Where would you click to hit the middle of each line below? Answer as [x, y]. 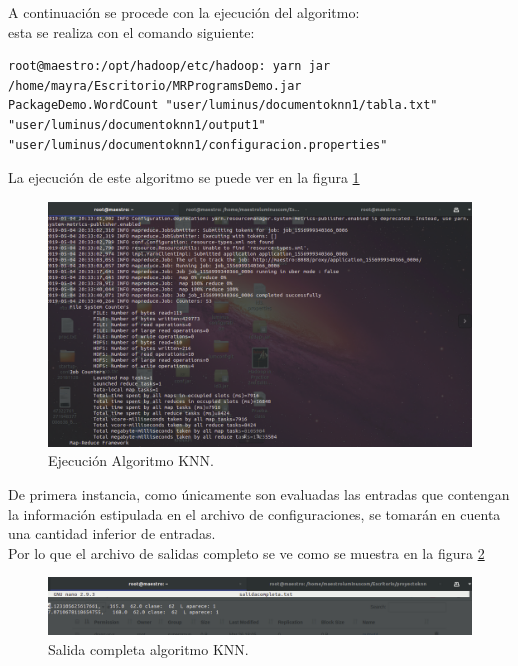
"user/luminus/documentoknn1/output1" [137, 124]
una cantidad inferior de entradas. [112, 533]
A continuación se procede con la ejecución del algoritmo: [184, 12]
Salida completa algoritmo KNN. [148, 649]
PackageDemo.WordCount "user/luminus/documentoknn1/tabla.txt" [223, 105]
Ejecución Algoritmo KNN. [131, 460]
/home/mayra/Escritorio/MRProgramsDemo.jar [155, 85]
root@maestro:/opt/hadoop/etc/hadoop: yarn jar [169, 66]
